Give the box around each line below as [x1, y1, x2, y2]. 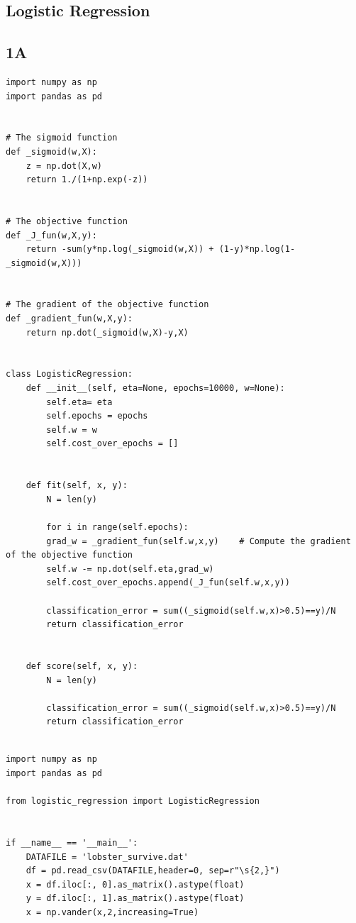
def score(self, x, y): [26, 661, 138, 671]
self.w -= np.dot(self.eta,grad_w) [46, 563, 214, 574]
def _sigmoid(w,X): [6, 146, 97, 157]
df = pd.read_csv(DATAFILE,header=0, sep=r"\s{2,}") [26, 866, 280, 876]
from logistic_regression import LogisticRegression [6, 796, 260, 807]
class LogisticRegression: [6, 369, 133, 380]
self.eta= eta [46, 397, 113, 407]
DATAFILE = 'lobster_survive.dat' [26, 851, 189, 862]
